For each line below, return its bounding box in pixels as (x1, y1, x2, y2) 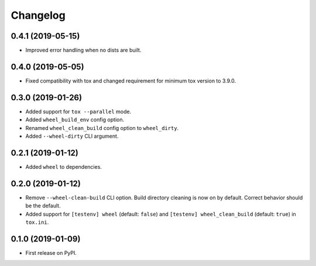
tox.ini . (25, 219, 49, 226)
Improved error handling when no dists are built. (25, 47, 142, 54)
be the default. (25, 202, 61, 209)
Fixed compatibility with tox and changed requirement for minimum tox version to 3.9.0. (25, 77, 236, 84)
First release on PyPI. (25, 249, 77, 256)
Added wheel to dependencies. (25, 163, 102, 170)
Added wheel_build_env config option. (25, 116, 125, 123)
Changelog (11, 9, 66, 22)
